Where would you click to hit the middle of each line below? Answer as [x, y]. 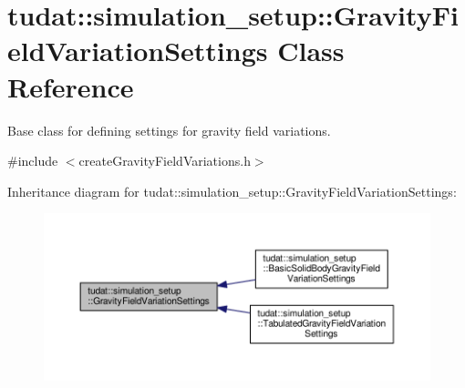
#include [33, 161]
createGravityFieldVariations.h [165, 161]
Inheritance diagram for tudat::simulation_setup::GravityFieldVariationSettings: [232, 191]
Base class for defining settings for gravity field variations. [169, 130]
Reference [71, 86]
